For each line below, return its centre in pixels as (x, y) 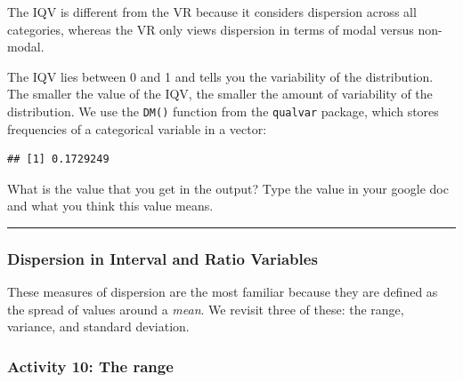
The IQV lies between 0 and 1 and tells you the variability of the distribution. (220, 76)
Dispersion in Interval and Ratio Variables (162, 258)
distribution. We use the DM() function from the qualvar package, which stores (223, 111)
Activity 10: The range (90, 366)
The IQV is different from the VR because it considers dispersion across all (212, 12)
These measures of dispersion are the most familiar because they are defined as (223, 292)
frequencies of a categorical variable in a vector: (137, 128)
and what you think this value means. (110, 206)
